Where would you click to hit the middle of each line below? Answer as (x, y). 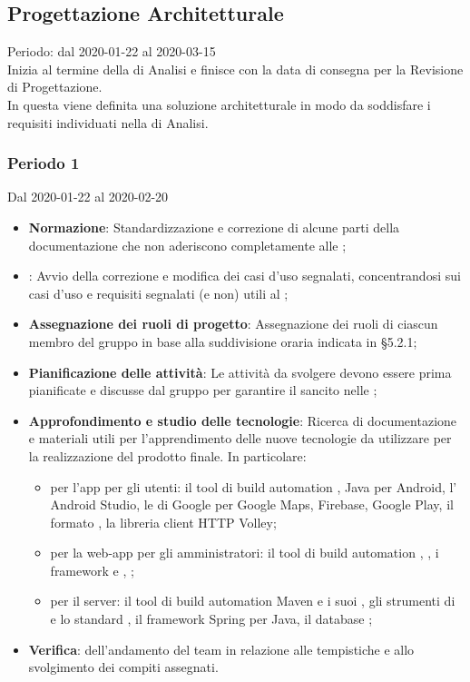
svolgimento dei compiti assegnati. (123, 667)
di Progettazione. (55, 87)
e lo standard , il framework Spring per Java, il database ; (211, 619)
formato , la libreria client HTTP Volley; (163, 522)
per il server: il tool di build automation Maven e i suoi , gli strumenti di (253, 601)
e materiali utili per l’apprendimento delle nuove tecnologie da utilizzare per (240, 438)
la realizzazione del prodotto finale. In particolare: (167, 455)
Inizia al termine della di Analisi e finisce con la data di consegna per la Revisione (235, 69)
